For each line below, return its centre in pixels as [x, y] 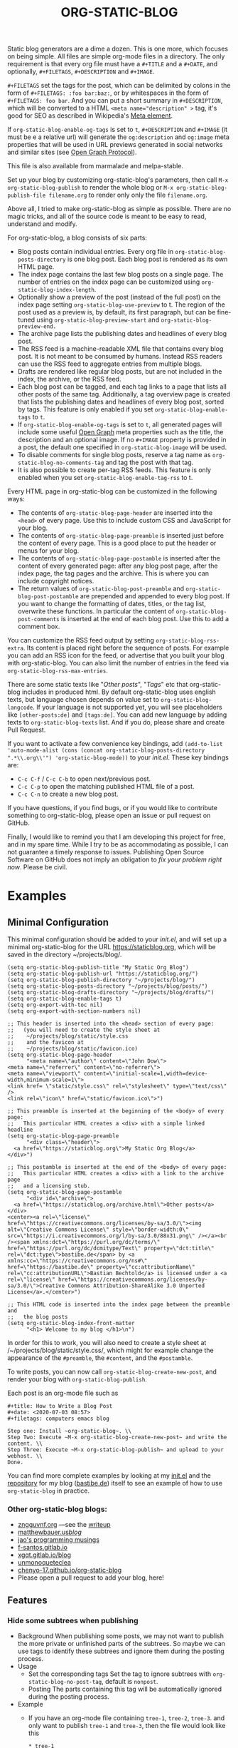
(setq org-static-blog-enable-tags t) [65, 999]
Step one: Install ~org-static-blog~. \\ [70, 1431]
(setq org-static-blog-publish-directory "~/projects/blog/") [101, 980]
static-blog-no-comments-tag [61, 463]
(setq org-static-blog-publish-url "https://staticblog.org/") [103, 974]
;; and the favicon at [45, 1043]
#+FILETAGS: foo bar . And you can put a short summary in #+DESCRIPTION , [115, 101]
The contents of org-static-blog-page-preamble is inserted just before [120, 536]
